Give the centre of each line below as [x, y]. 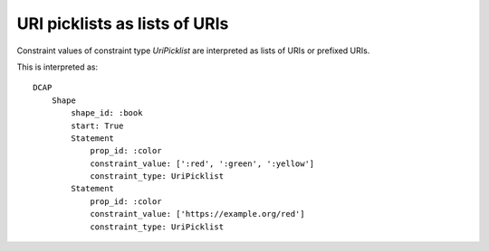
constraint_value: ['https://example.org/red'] [197, 214]
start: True [97, 125]
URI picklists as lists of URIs [123, 23]
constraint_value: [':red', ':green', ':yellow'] [202, 163]
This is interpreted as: [58, 67]
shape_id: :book [107, 113]
